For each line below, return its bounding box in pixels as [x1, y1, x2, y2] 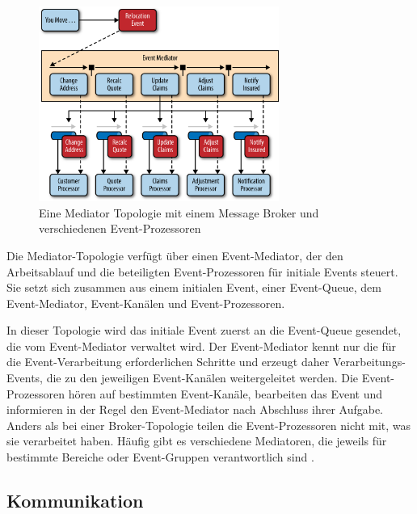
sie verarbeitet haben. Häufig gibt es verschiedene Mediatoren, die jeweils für [6, 432, 387, 449]
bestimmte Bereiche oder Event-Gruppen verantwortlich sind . [6, 449, 314, 466]
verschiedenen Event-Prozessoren [39, 220, 201, 237]
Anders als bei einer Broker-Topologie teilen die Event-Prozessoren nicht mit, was [6, 416, 411, 433]
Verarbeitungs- [332, 353, 406, 370]
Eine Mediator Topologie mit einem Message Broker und [39, 204, 319, 221]
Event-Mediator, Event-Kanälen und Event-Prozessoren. [6, 294, 285, 311]
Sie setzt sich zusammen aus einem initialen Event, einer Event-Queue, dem [6, 279, 381, 296]
